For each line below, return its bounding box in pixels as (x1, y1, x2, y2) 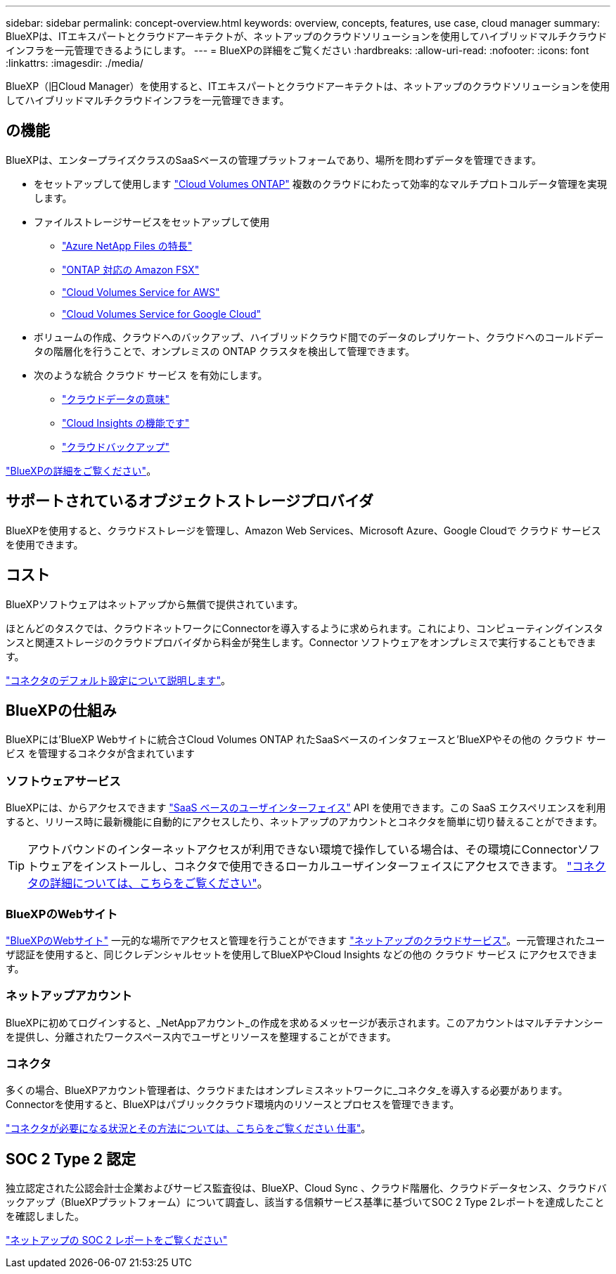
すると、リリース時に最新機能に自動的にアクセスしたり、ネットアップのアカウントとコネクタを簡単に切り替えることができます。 (6, 816, 603, 828)
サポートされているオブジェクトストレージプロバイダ (6, 492, 374, 510)
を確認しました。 (6, 1210, 84, 1223)
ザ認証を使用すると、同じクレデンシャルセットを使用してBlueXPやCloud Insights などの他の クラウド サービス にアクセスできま (6, 948, 598, 960)
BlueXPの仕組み (6, 701, 117, 719)
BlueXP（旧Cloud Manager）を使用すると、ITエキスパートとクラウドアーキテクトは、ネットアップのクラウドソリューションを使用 (6, 80, 610, 92)
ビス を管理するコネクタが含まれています (6, 747, 195, 760)
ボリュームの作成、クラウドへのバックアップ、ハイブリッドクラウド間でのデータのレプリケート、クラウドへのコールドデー (34, 330, 604, 343)
